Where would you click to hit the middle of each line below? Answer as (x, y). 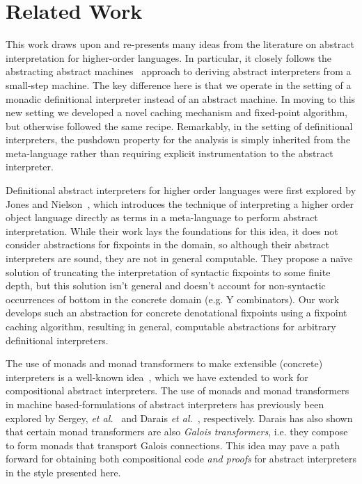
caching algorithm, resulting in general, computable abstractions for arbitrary (171, 326)
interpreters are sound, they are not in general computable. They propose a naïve (179, 258)
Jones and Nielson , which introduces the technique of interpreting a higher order (180, 203)
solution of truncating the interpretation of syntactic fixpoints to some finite (168, 272)
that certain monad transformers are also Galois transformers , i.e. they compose (177, 431)
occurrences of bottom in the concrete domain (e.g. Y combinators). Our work (173, 299)
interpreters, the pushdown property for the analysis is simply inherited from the (178, 139)
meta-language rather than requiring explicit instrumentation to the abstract (170, 153)
